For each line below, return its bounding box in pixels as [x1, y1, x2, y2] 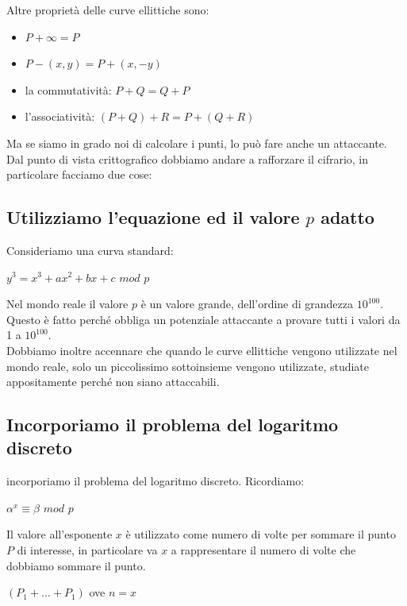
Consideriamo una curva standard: [6, 241, 174, 258]
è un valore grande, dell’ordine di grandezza [140, 295, 354, 312]
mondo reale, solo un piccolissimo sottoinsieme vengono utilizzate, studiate [6, 357, 370, 374]
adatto [321, 205, 374, 230]
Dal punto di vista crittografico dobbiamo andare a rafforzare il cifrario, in [6, 150, 369, 167]
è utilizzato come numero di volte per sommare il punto [125, 526, 396, 542]
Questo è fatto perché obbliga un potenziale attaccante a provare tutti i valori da [6, 311, 401, 327]
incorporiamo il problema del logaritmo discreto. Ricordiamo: [6, 473, 305, 489]
